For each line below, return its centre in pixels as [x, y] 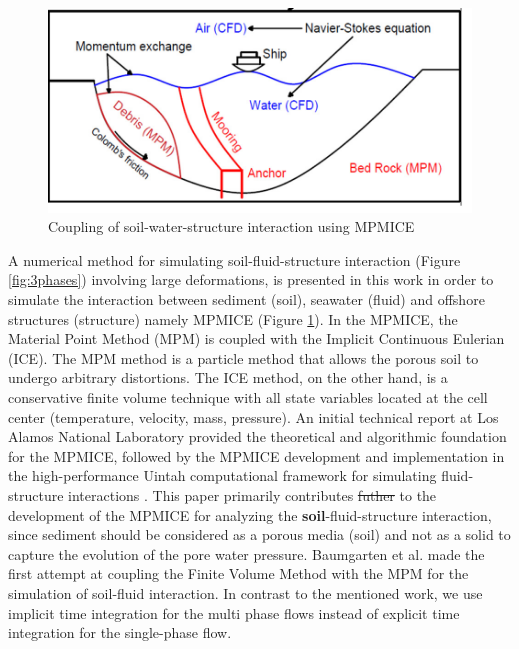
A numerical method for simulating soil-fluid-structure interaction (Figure [234, 259]
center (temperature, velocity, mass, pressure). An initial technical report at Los [253, 416]
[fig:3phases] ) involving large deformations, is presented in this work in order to [251, 279]
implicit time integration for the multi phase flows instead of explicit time [234, 612]
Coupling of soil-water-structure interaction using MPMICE [231, 226]
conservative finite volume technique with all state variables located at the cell [248, 397]
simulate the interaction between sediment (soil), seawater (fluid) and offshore [246, 299]
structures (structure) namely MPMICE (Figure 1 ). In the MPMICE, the [233, 318]
